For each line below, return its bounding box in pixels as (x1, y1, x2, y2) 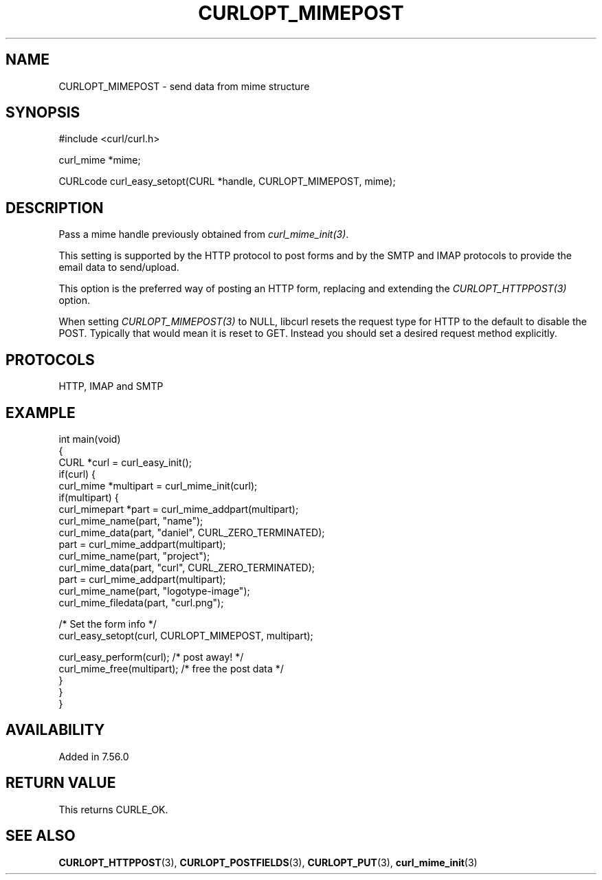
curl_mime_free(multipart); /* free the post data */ (58, 662, 284, 674)
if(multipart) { (58, 491, 119, 503)
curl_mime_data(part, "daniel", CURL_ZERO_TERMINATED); (58, 526, 325, 538)
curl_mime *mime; (58, 154, 141, 166)
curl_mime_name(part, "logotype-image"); (58, 584, 250, 597)
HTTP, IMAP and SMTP (58, 380, 164, 393)
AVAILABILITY (5, 721, 105, 739)
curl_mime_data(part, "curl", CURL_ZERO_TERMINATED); (58, 561, 315, 573)
